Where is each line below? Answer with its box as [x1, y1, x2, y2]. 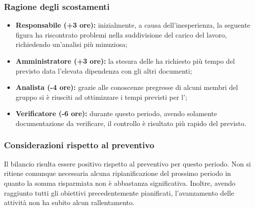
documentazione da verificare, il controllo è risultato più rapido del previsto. [15, 118, 247, 128]
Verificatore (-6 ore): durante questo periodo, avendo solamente [15, 108, 217, 119]
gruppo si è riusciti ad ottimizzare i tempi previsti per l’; [15, 91, 187, 102]
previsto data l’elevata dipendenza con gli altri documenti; [15, 65, 192, 76]
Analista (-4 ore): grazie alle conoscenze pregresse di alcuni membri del [15, 82, 238, 92]
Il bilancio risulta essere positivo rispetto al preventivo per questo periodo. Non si [4, 158, 251, 168]
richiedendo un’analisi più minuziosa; [15, 39, 127, 49]
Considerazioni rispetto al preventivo [4, 139, 155, 151]
